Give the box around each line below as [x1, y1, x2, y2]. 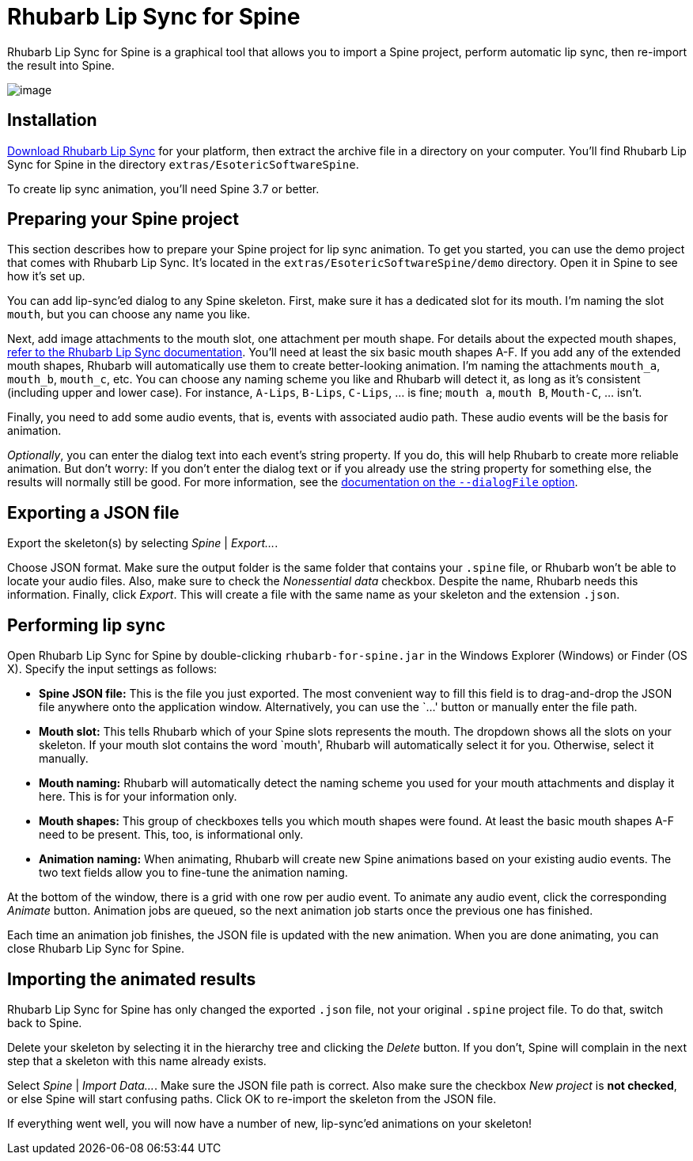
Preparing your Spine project [7, 209, 239, 230]
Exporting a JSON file [7, 502, 180, 523]
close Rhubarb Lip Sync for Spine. [7, 942, 185, 956]
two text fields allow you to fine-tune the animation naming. [39, 866, 348, 880]
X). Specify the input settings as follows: [7, 662, 218, 676]
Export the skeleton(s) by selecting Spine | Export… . [7, 536, 278, 550]
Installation [7, 110, 97, 131]
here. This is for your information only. [39, 790, 237, 804]
